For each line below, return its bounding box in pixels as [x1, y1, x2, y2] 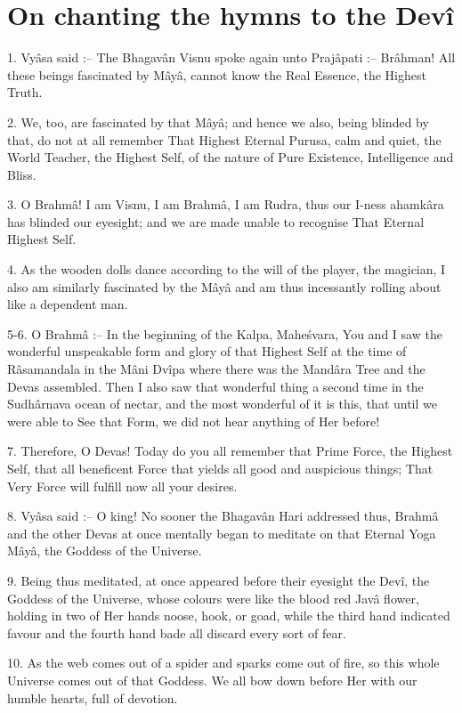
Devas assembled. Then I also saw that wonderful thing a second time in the [7, 377, 424, 395]
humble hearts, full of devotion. [7, 688, 178, 707]
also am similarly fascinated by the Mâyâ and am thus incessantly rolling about [7, 277, 442, 296]
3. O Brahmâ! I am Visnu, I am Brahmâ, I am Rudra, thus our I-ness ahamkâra [7, 195, 444, 214]
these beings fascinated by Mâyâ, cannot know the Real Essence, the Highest [7, 65, 426, 84]
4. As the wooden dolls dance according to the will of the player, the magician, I [7, 260, 446, 279]
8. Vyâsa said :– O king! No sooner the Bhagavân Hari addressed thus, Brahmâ [7, 506, 439, 525]
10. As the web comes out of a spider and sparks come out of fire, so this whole [7, 653, 440, 672]
